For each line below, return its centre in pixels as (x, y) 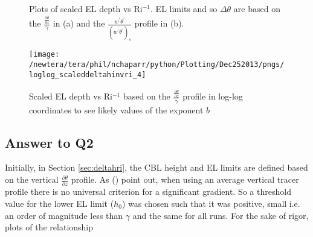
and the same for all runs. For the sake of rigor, (221, 215)
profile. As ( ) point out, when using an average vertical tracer (185, 179)
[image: (44, 55)
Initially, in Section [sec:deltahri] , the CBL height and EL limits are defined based (156, 167)
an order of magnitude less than (64, 215)
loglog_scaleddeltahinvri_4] (88, 74)
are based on (257, 9)
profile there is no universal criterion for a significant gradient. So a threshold (148, 191)
